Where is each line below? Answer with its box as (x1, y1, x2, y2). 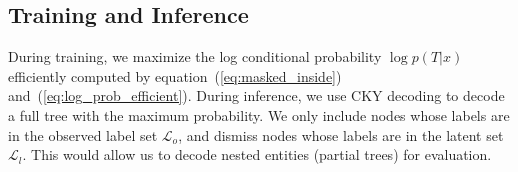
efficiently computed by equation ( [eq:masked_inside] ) (8, 65, 342, 86)
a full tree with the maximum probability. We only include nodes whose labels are (8, 104, 510, 125)
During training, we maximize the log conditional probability (8, 46, 382, 67)
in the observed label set (8, 124, 158, 145)
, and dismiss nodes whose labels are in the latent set (178, 124, 504, 145)
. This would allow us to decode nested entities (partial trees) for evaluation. (22, 144, 492, 165)
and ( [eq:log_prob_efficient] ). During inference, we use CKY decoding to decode (8, 85, 505, 106)
